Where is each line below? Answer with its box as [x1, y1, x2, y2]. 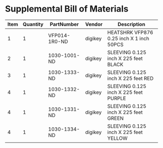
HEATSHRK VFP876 [107, 29, 154, 36]
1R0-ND [48, 38, 68, 44]
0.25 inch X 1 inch [107, 35, 149, 42]
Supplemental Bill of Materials [5, 3, 129, 15]
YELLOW [107, 134, 128, 141]
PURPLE [107, 95, 126, 102]
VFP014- [48, 32, 70, 39]
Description [117, 21, 146, 28]
